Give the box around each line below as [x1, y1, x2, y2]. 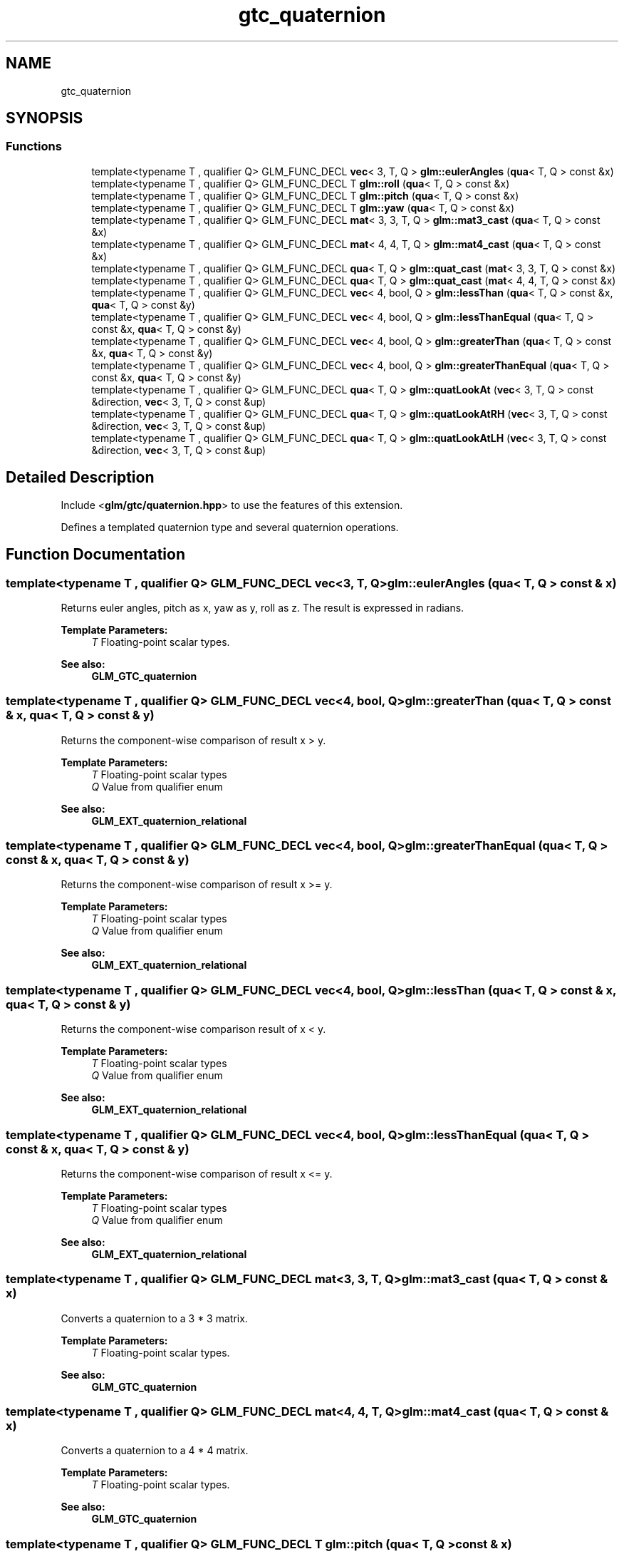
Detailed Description [6, 468, 155, 487]
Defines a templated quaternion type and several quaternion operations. [61, 520, 399, 533]
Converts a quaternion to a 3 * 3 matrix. [61, 1312, 248, 1324]
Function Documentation [6, 545, 185, 564]
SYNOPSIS [6, 109, 83, 128]
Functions [6, 139, 62, 154]
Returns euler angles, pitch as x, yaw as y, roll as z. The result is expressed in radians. [61, 601, 464, 614]
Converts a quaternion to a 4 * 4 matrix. [61, 1444, 249, 1457]
